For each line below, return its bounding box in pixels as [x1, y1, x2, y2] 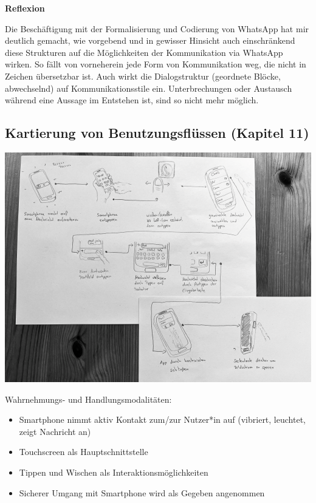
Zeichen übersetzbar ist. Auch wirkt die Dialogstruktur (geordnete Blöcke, [5, 69, 281, 82]
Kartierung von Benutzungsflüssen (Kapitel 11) [5, 123, 309, 142]
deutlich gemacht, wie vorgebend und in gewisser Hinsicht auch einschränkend [5, 34, 295, 47]
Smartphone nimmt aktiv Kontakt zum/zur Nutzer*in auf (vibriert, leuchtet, [19, 413, 306, 426]
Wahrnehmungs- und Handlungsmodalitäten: [5, 392, 172, 405]
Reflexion [5, 2, 45, 14]
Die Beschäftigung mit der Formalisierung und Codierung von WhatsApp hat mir [5, 22, 309, 35]
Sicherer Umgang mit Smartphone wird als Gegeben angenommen [19, 486, 265, 499]
